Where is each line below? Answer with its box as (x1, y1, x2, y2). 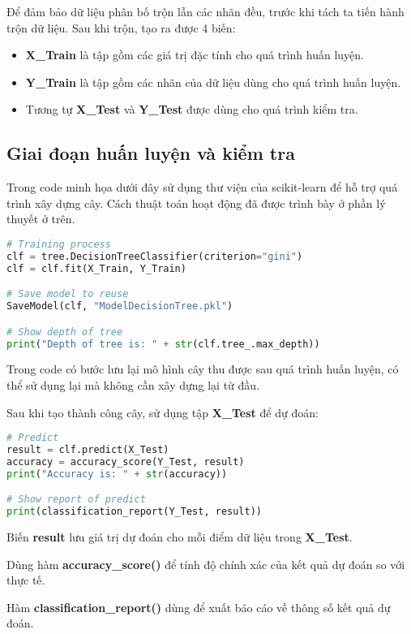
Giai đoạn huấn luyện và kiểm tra (6, 140, 295, 166)
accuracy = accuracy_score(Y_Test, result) (6, 455, 245, 468)
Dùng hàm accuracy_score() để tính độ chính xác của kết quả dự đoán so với (6, 555, 405, 572)
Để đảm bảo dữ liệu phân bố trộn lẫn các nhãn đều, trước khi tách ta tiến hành (6, 3, 405, 19)
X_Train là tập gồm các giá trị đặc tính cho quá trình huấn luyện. (25, 46, 365, 63)
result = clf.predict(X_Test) (6, 444, 169, 456)
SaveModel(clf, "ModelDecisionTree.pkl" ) (6, 300, 233, 313)
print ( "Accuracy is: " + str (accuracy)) (6, 468, 228, 480)
